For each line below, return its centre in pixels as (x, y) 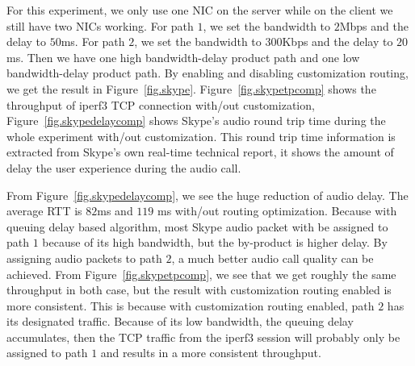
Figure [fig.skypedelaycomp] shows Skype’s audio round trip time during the (196, 121)
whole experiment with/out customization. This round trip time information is (201, 136)
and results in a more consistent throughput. (211, 353)
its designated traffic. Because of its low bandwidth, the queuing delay (180, 321)
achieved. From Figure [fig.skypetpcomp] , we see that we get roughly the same (201, 274)
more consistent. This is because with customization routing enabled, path (191, 305)
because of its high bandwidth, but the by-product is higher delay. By (215, 242)
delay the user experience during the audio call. (124, 167)
